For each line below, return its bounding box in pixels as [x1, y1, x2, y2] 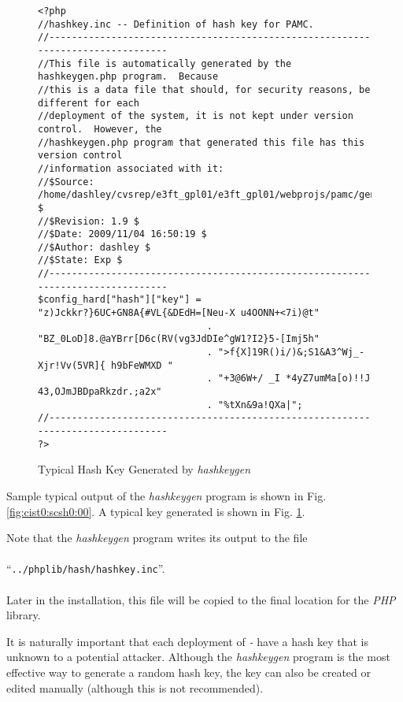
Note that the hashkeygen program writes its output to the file [6, 529, 308, 546]
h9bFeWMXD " [111, 359, 173, 371]
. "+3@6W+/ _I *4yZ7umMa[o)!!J [206, 373, 371, 384]
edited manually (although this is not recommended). [6, 679, 264, 696]
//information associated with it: [38, 162, 224, 174]
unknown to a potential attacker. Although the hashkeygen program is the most [6, 648, 390, 665]
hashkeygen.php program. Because [38, 71, 219, 83]
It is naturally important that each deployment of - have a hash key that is [6, 633, 368, 649]
